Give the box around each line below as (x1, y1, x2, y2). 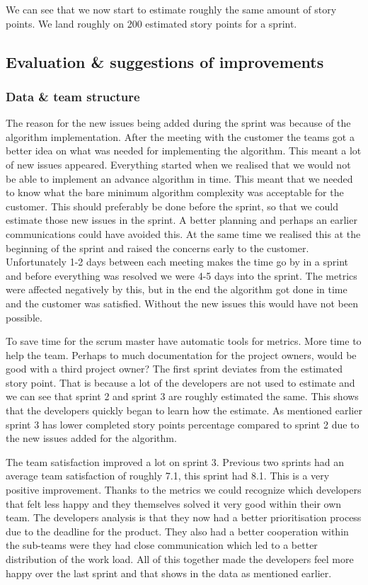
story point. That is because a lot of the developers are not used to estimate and (6, 375, 355, 390)
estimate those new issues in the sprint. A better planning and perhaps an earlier (6, 212, 357, 227)
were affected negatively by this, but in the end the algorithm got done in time (6, 282, 347, 297)
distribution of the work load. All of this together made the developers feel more (6, 552, 354, 566)
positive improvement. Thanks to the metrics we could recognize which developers (6, 482, 362, 497)
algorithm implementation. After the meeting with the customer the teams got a (6, 129, 355, 144)
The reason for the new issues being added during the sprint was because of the (6, 115, 351, 130)
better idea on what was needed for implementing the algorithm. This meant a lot (6, 143, 362, 158)
